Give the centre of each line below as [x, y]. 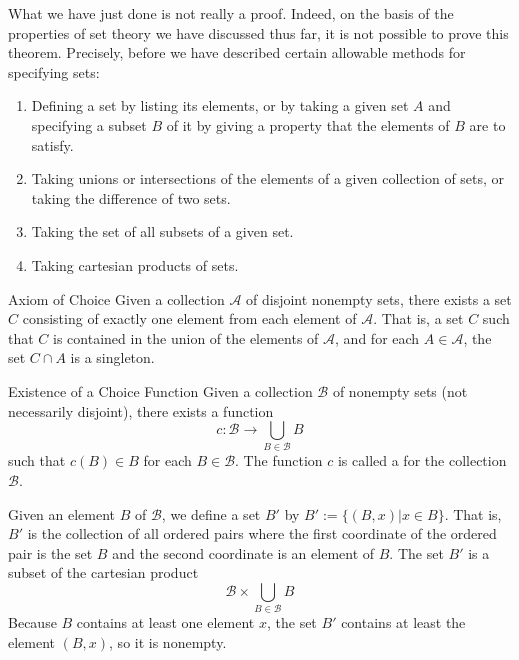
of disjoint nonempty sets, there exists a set [379, 298]
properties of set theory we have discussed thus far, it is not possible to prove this [258, 32]
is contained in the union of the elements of [186, 337]
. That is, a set [418, 318]
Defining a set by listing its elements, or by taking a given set [220, 105]
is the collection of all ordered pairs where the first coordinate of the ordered [262, 533]
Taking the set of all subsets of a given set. [162, 231]
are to [487, 124]
